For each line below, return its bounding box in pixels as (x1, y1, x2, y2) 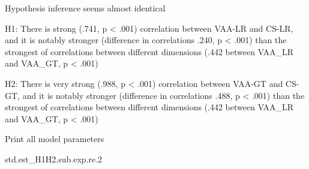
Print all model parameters (5, 132, 104, 145)
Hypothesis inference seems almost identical (5, 2, 166, 14)
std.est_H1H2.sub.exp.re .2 (5, 152, 103, 165)
